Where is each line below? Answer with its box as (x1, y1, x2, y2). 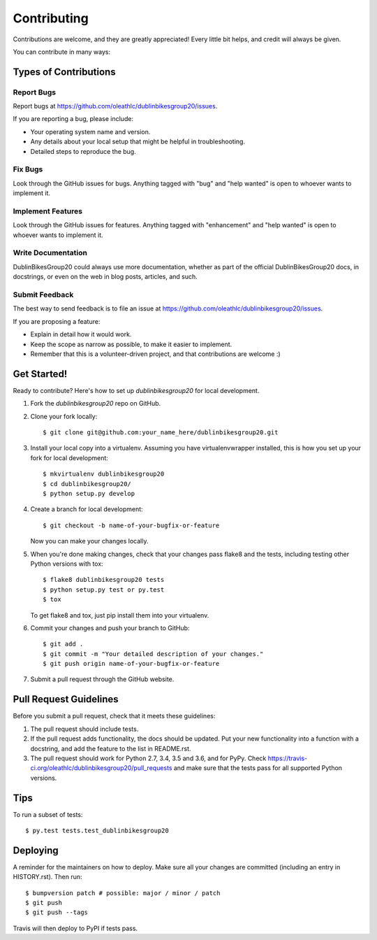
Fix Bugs (13, 164, 43, 174)
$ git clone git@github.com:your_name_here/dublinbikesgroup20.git (43, 429, 279, 436)
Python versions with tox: (30, 560, 104, 568)
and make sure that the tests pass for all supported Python (173, 764, 342, 772)
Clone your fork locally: (30, 412, 98, 420)
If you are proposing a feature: (13, 317, 101, 325)
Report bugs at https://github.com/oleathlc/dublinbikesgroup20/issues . (13, 102, 218, 111)
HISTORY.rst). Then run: (13, 873, 82, 881)
